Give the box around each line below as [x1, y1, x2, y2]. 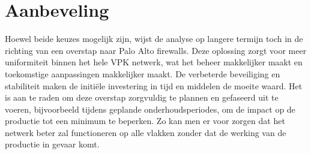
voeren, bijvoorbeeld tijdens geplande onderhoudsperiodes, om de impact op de [5, 102, 295, 115]
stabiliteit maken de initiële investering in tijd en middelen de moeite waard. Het [5, 79, 303, 92]
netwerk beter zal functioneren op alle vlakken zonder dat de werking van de [5, 126, 286, 138]
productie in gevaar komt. [5, 138, 100, 150]
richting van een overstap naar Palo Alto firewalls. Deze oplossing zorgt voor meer [5, 44, 307, 56]
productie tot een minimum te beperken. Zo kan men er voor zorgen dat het [5, 114, 285, 127]
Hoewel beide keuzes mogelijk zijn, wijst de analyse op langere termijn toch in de [5, 32, 303, 45]
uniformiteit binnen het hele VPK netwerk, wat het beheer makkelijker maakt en [5, 56, 303, 68]
